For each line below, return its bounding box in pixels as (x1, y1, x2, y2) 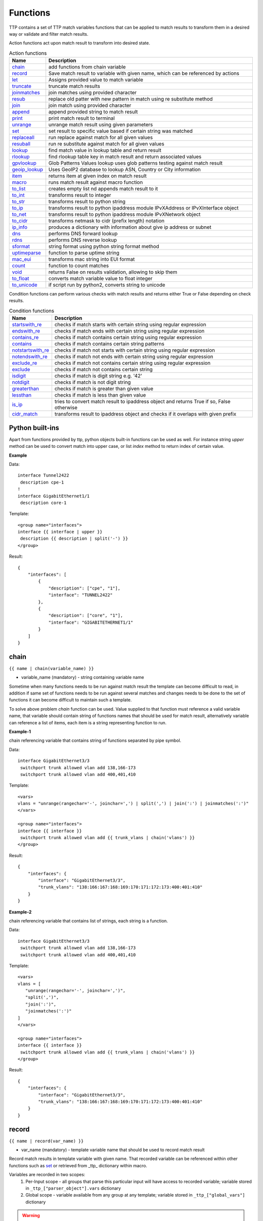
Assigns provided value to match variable (48, 76, 144, 83)
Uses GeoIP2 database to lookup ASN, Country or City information (48, 166, 201, 173)
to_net (12, 211, 27, 218)
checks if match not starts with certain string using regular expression (54, 347, 215, 354)
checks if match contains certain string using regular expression (54, 334, 202, 341)
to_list (12, 186, 26, 192)
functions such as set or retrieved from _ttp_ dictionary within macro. (9, 1162, 148, 1168)
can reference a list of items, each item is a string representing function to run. (9, 719, 167, 725)
